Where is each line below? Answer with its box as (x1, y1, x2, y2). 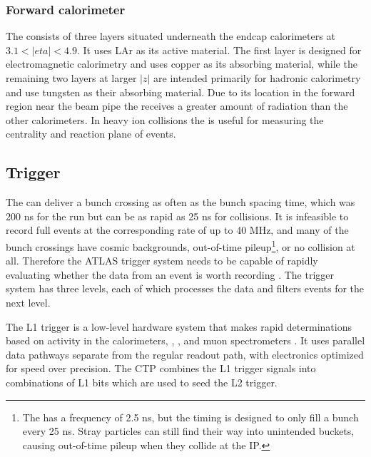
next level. (6, 294, 51, 309)
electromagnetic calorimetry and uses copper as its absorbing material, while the (6, 56, 357, 71)
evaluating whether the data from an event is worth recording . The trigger (6, 267, 335, 282)
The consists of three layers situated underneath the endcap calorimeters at (6, 29, 335, 43)
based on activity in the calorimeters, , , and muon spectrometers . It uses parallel (6, 333, 365, 348)
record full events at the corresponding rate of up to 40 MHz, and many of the (6, 222, 349, 237)
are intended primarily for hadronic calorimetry (153, 71, 361, 85)
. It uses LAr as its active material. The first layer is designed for (76, 42, 362, 57)
